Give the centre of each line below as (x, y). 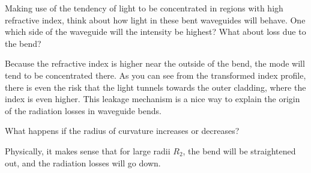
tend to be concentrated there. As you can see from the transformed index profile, (155, 75)
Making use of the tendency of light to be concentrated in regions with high (144, 8)
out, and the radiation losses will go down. (83, 162)
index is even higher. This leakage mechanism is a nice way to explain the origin (152, 99)
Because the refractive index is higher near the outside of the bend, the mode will (155, 63)
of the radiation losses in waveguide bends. (83, 110)
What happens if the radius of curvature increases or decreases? (122, 131)
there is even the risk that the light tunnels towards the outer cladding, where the (155, 87)
